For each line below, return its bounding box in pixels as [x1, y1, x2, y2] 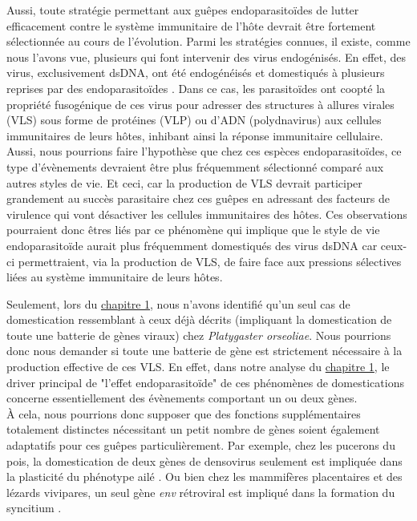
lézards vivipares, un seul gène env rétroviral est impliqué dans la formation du [6, 483, 395, 500]
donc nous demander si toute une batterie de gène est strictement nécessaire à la [6, 342, 403, 359]
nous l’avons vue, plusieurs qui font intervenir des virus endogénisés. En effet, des [6, 48, 407, 65]
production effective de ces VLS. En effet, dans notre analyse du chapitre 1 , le [6, 358, 390, 375]
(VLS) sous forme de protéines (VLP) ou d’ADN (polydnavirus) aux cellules [6, 111, 382, 128]
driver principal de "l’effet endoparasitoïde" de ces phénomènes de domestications [6, 374, 404, 390]
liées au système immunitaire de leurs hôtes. [6, 269, 223, 285]
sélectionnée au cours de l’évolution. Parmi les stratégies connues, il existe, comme [6, 33, 411, 50]
